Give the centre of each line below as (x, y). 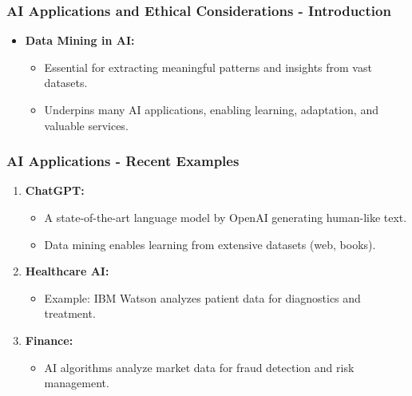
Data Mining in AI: (80, 40)
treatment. (70, 313)
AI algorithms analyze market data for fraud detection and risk (199, 367)
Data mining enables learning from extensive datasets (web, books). (210, 244)
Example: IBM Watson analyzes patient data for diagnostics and (202, 297)
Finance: (49, 340)
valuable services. (86, 125)
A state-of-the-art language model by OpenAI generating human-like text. (226, 217)
